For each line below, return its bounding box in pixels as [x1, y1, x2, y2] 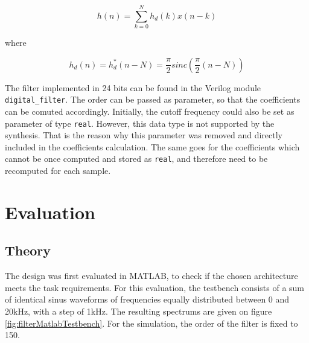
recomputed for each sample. [5, 164, 111, 177]
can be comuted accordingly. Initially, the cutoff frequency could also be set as [5, 104, 295, 117]
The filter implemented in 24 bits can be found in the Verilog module [5, 81, 261, 94]
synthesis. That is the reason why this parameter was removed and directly [5, 129, 282, 141]
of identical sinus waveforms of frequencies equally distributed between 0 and [5, 293, 290, 306]
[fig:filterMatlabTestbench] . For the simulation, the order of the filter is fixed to [5, 316, 298, 329]
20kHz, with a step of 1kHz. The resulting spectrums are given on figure [5, 305, 272, 318]
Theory [5, 241, 51, 260]
